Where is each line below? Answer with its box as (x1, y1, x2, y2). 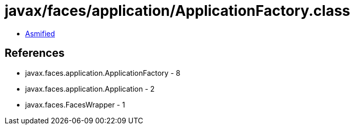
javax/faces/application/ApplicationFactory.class (5, 2, 350, 19)
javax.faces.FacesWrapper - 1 (25, 100, 125, 109)
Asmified (25, 29, 55, 38)
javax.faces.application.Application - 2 (25, 84, 155, 93)
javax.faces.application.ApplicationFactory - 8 (25, 68, 181, 77)
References (5, 47, 65, 60)
